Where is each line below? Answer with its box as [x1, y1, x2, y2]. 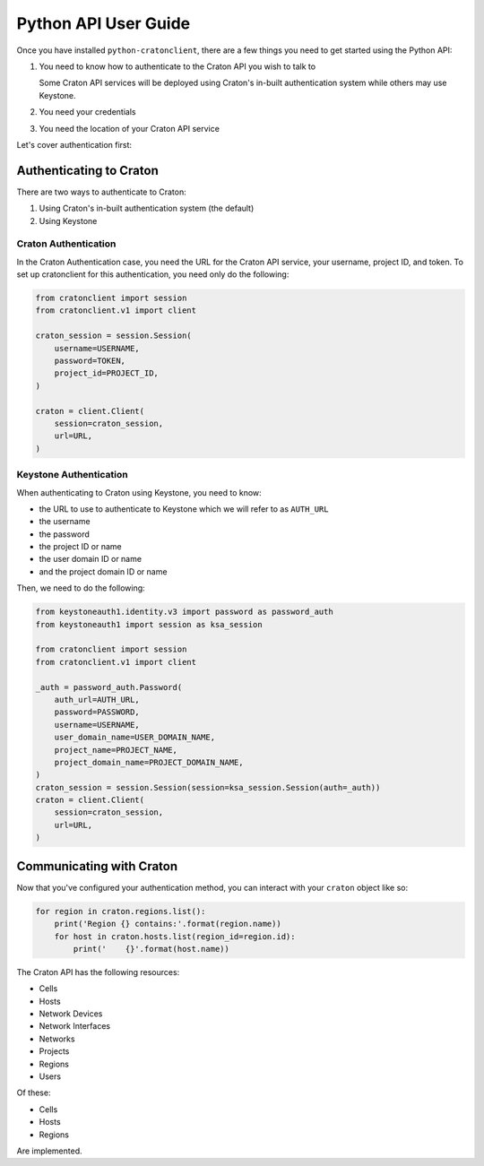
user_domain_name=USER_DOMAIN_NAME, [54, 732, 215, 743]
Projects [39, 1046, 70, 1057]
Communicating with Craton [16, 859, 178, 874]
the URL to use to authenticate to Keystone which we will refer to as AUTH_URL [39, 503, 329, 514]
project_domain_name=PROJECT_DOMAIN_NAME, [54, 757, 244, 767]
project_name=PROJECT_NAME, [54, 745, 178, 755]
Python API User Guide [16, 13, 191, 33]
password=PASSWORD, [54, 707, 141, 717]
